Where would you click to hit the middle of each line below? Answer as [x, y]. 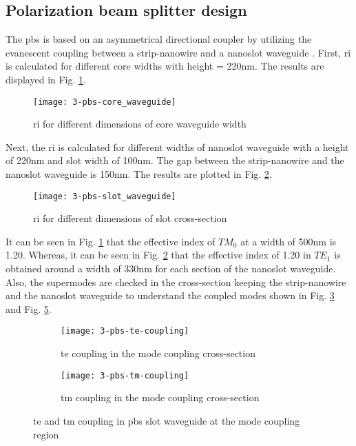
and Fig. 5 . [29, 308]
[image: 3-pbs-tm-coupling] [125, 375]
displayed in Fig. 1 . [46, 79]
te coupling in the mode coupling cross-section [158, 353]
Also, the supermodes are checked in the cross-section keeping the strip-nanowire [176, 282]
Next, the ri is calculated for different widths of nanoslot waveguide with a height [177, 146]
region [46, 434]
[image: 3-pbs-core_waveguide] [105, 102]
